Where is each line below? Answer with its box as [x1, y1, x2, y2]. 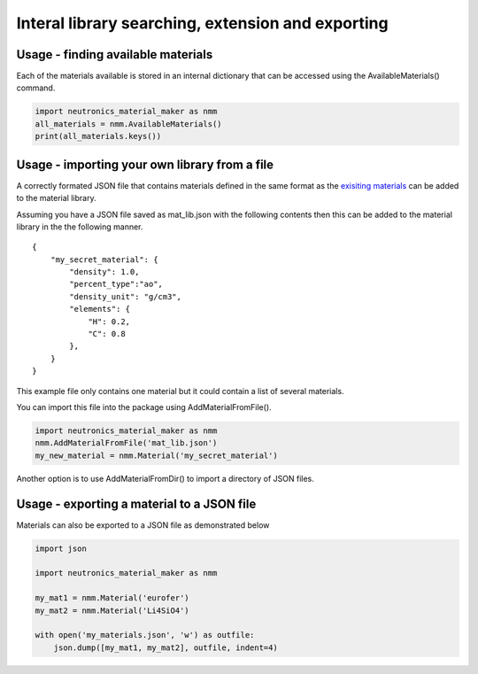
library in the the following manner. [16, 221, 143, 232]
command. [16, 82, 56, 93]
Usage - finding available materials [16, 47, 213, 62]
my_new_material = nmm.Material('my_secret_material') [35, 450, 278, 461]
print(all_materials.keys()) [35, 131, 162, 142]
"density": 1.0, [69, 267, 140, 277]
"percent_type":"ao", [69, 279, 164, 290]
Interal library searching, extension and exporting [16, 13, 389, 33]
